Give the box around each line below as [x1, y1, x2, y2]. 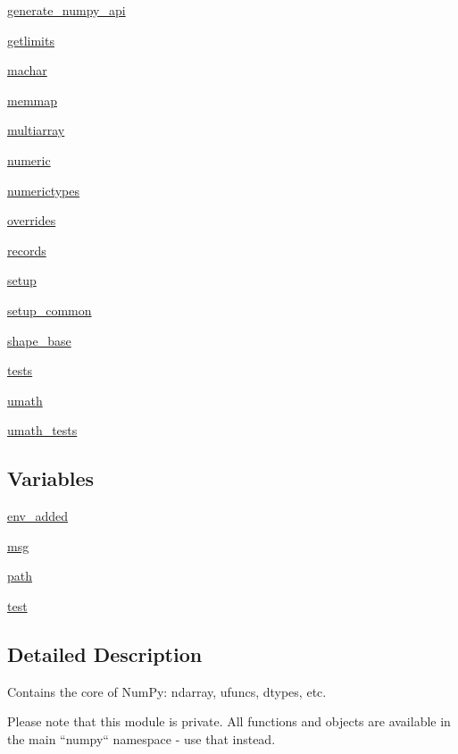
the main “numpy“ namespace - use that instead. [7, 729, 276, 748]
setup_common [7, 300, 92, 319]
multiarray [7, 121, 65, 139]
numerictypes [7, 180, 80, 199]
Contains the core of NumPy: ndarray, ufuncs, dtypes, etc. [7, 682, 327, 700]
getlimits [7, 30, 54, 49]
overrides [7, 211, 56, 230]
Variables [7, 465, 95, 492]
